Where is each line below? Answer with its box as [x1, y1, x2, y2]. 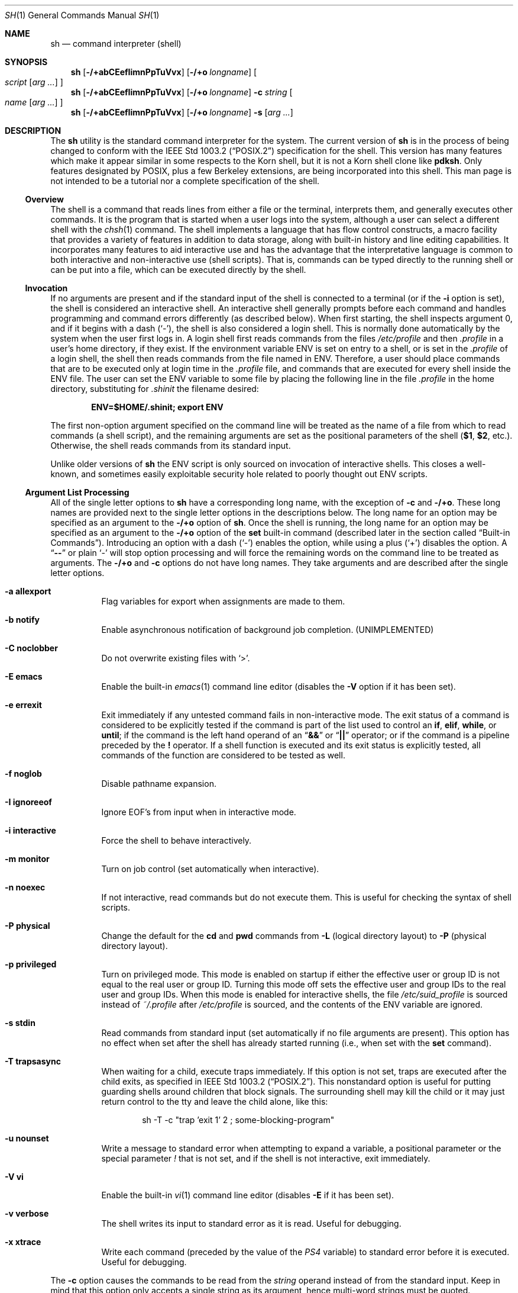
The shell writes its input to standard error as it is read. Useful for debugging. [101, 1218, 402, 1228]
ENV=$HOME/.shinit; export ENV [91, 402, 224, 412]
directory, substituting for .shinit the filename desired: [50, 384, 259, 394]
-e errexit [5, 700, 42, 710]
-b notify [5, 615, 40, 625]
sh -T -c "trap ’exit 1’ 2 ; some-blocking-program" [142, 1115, 335, 1125]
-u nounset [5, 1133, 49, 1143]
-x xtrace [5, 1237, 41, 1247]
